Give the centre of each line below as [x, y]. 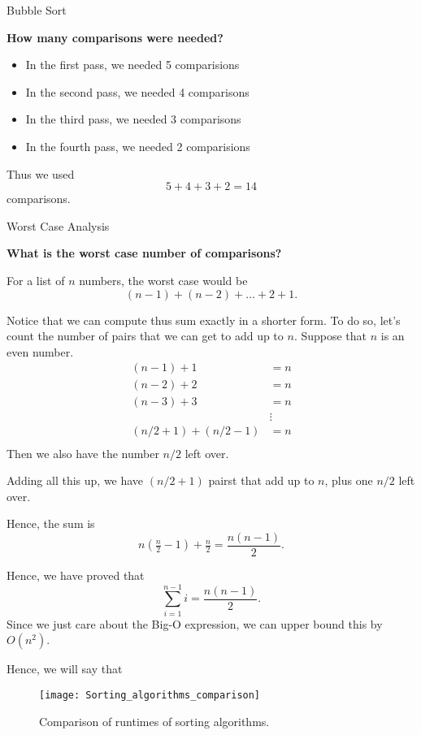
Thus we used [41, 173]
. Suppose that [330, 336]
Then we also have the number [83, 453]
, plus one [349, 480]
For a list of [36, 280]
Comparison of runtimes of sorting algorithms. [154, 721]
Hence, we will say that [65, 669]
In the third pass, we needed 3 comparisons [133, 119]
